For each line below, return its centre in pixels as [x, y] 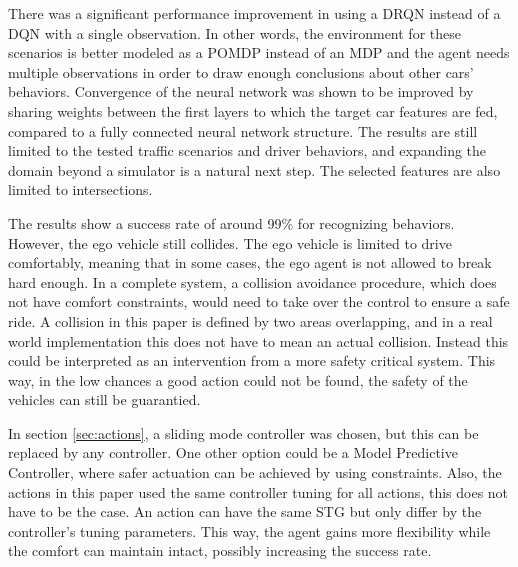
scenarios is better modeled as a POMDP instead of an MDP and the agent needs [259, 52]
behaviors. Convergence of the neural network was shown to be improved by [241, 91]
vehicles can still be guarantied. [104, 399]
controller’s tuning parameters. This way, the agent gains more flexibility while [249, 530]
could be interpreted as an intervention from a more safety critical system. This [252, 360]
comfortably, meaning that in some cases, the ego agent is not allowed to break [250, 262]
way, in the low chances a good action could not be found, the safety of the [238, 379]
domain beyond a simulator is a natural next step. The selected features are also [254, 169]
